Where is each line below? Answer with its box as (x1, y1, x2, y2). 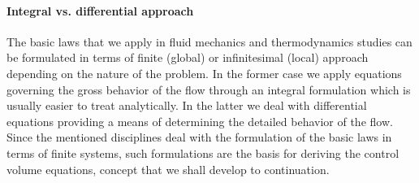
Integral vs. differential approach (6, 2, 194, 19)
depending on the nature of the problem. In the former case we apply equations (6, 64, 402, 81)
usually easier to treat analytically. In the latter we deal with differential (6, 97, 367, 114)
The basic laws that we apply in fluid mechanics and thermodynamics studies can (6, 33, 413, 50)
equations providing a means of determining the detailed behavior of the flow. (6, 112, 393, 129)
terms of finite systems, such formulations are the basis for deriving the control (6, 144, 400, 161)
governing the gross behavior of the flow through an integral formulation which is (6, 81, 411, 98)
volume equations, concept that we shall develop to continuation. (6, 160, 330, 177)
